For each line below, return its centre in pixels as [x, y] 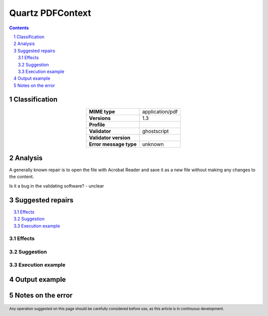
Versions [100, 118]
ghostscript [155, 131]
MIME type [102, 112]
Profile [97, 125]
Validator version [110, 137]
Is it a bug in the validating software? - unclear [57, 186]
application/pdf [160, 112]
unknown [153, 144]
